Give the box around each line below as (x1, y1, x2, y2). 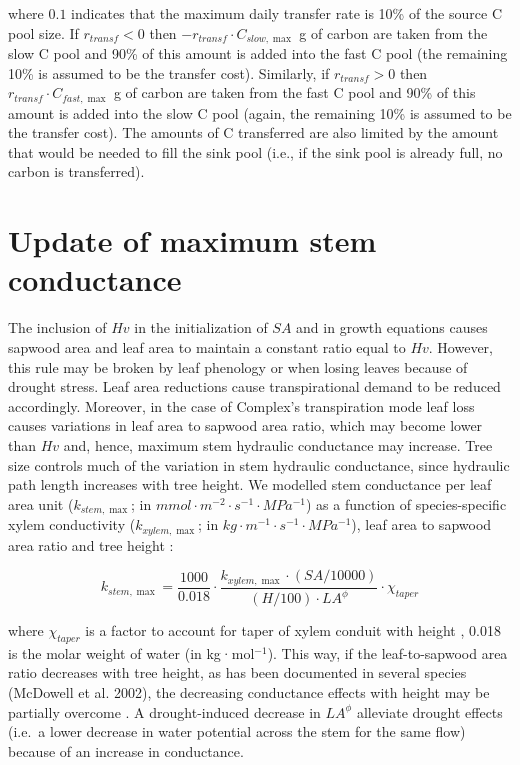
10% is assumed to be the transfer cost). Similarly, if (8, 62, 330, 83)
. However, (428, 336, 494, 357)
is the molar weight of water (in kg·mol (8, 642, 255, 663)
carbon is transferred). (8, 161, 145, 182)
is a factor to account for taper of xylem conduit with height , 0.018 (85, 620, 501, 641)
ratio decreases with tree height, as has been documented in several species (8, 662, 467, 683)
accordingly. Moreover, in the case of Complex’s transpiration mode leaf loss (8, 395, 475, 416)
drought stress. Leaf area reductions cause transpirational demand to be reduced (8, 376, 501, 397)
